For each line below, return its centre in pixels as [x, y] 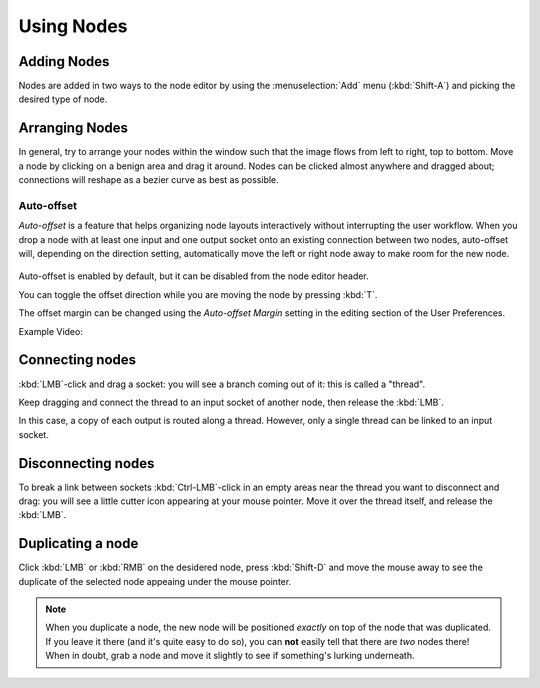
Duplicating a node [78, 543]
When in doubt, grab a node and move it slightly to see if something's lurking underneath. [230, 656]
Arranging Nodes [73, 128]
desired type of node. [63, 99]
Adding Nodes [64, 61]
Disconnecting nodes [86, 463]
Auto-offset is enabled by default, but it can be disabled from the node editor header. [193, 276]
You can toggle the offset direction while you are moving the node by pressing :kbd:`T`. [198, 294]
